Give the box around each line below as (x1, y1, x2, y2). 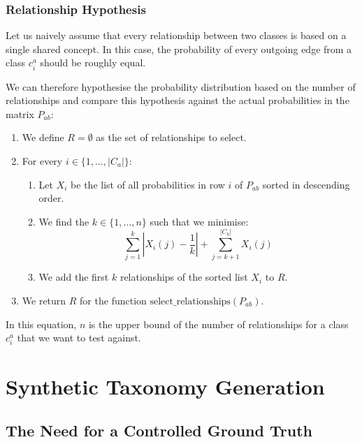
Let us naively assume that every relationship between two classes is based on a (6, 28, 347, 43)
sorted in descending (262, 177, 350, 191)
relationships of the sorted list (120, 270, 248, 284)
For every (22, 153, 63, 168)
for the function (80, 293, 147, 308)
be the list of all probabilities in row (71, 177, 225, 191)
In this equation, (6, 316, 77, 331)
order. (38, 191, 64, 205)
